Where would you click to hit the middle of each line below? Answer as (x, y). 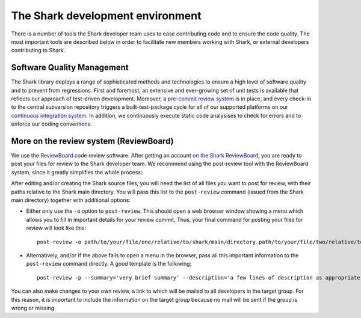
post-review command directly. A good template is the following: (109, 264)
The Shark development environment (106, 16)
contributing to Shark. (38, 50)
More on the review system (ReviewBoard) (92, 141)
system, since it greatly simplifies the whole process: (77, 172)
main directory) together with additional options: (71, 200)
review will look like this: (56, 228)
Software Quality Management (70, 68)
